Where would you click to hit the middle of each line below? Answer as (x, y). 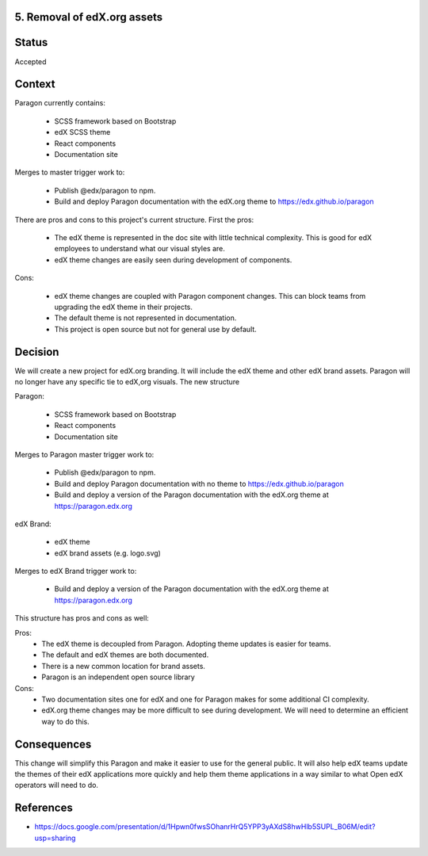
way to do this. (66, 721)
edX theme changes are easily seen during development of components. (173, 260)
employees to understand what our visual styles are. (140, 249)
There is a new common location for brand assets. (124, 666)
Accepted (31, 61)
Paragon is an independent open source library (118, 677)
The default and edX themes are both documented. (125, 655)
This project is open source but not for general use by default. (155, 329)
